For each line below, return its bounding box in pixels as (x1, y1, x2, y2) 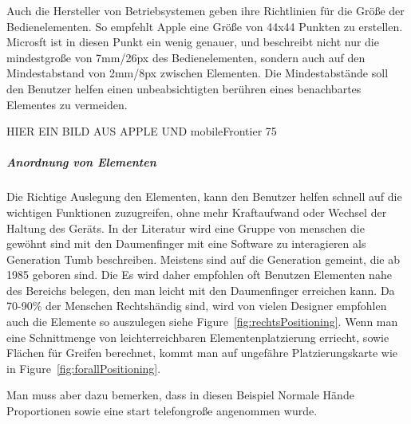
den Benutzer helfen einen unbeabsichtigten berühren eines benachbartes (6, 80, 362, 96)
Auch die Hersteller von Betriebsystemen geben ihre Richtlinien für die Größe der (6, 2, 405, 18)
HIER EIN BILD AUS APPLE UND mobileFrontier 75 (6, 123, 277, 139)
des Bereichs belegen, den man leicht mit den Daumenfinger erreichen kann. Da (6, 281, 395, 298)
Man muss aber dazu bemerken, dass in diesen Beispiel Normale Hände (6, 387, 354, 403)
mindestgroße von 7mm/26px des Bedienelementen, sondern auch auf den (6, 49, 366, 65)
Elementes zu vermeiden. (6, 96, 128, 112)
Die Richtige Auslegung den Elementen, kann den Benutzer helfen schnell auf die (6, 188, 402, 205)
